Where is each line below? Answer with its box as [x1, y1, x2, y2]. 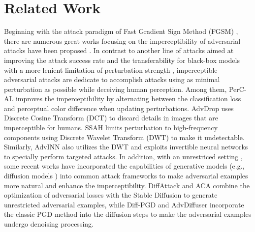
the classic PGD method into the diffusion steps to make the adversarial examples [4, 209, 252, 219]
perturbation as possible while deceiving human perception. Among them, [4, 84, 227, 94]
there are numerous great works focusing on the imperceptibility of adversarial [4, 35, 241, 46]
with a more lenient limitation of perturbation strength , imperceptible [4, 64, 218, 75]
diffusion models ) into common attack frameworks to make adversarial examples [4, 171, 248, 181]
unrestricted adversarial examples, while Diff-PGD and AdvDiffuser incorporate [4, 199, 244, 209]
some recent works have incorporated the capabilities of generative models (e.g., [4, 161, 245, 171]
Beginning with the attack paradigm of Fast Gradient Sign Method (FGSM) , [4, 26, 238, 36]
